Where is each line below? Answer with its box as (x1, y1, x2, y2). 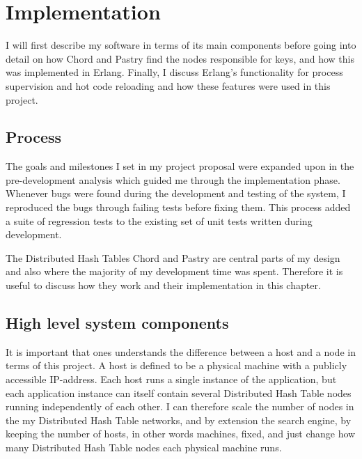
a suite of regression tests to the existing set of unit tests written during (6, 213, 313, 228)
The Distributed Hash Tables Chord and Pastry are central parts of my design (6, 250, 340, 265)
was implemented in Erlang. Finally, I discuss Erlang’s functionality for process (6, 65, 343, 79)
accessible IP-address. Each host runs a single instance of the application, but (6, 372, 337, 387)
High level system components (6, 312, 229, 334)
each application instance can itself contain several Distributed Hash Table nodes (6, 385, 352, 400)
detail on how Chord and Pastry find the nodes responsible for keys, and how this (6, 51, 354, 65)
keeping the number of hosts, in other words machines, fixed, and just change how (6, 426, 356, 441)
